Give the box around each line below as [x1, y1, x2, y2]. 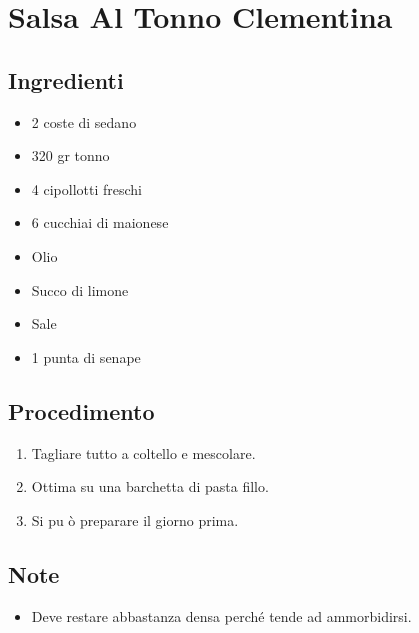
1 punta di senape [31, 346, 141, 367]
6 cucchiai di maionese [31, 212, 169, 233]
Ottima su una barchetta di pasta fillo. [31, 476, 269, 497]
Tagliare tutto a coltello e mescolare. [31, 442, 256, 463]
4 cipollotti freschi [31, 178, 142, 199]
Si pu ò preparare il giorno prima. [31, 509, 239, 530]
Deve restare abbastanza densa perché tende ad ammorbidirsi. [31, 605, 412, 626]
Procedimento [8, 395, 155, 426]
